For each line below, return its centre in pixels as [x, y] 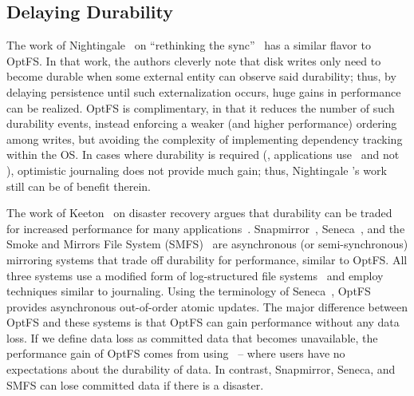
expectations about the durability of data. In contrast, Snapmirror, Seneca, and [201, 369]
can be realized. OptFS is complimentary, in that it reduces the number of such [201, 107]
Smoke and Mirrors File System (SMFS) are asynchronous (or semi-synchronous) [207, 244]
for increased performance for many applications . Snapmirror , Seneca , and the [206, 228]
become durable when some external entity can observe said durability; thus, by [201, 76]
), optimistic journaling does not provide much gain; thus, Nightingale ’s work [197, 170]
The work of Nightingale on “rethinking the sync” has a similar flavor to [189, 45]
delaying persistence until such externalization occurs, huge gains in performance [204, 91]
